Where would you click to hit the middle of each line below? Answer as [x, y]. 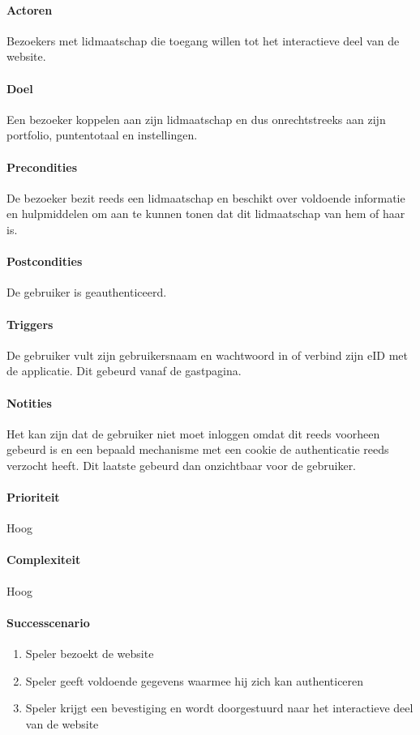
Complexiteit [44, 560]
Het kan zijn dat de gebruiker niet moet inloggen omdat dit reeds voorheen [193, 433]
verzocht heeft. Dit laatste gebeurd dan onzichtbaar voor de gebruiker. [182, 465]
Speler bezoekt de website [90, 654]
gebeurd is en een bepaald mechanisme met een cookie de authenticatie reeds [198, 449]
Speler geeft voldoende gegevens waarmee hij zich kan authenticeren [195, 680]
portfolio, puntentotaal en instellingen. [102, 135]
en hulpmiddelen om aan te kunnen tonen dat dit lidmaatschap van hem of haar [206, 214]
